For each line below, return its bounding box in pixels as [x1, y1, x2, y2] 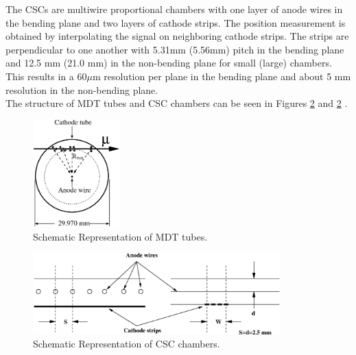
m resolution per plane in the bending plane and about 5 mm [92, 69, 351, 83]
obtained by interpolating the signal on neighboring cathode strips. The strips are [5, 29, 349, 43]
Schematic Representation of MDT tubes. [33, 229, 208, 243]
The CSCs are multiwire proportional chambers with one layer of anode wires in [5, 2, 343, 16]
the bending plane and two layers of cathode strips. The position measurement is [5, 15, 346, 29]
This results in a [5, 69, 74, 83]
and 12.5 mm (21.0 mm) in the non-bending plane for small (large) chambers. [5, 56, 332, 70]
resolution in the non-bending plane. [5, 82, 158, 97]
